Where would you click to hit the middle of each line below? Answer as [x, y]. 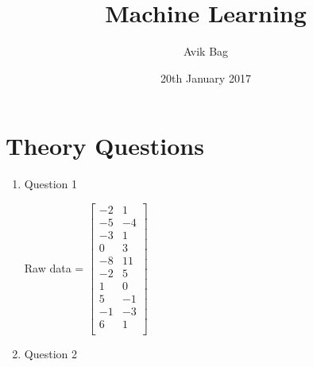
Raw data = [54, 267]
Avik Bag [206, 51]
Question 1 [50, 184]
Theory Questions [105, 146]
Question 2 [50, 354]
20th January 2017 [206, 77]
